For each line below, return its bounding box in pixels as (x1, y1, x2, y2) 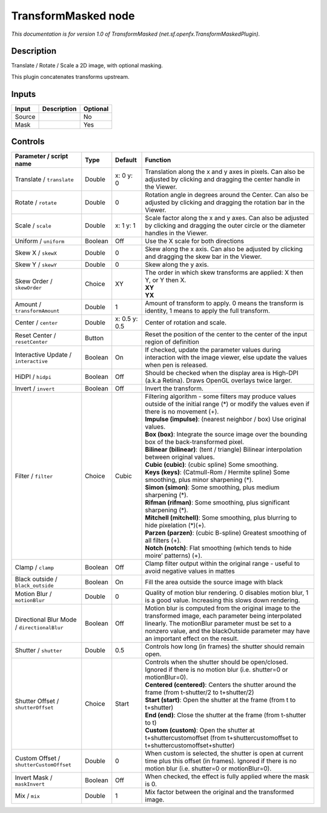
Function (145, 156, 171, 164)
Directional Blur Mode (15, 615, 77, 624)
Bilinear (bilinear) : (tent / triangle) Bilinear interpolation (145, 446, 302, 454)
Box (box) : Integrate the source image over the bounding (145, 430, 308, 439)
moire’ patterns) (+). (145, 552, 203, 560)
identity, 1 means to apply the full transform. (145, 307, 271, 315)
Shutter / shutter (15, 646, 63, 655)
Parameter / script (15, 152, 68, 161)
